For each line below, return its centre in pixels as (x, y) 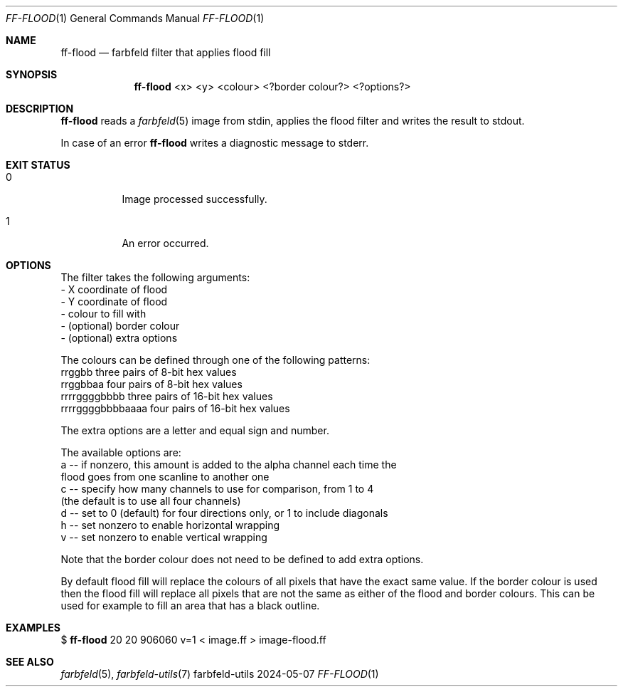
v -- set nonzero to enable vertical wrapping (164, 537)
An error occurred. (165, 243)
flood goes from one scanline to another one (165, 477)
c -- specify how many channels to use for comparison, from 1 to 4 (217, 489)
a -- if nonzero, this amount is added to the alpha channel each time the (229, 465)
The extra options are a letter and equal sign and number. (195, 430)
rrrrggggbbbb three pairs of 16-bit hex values (167, 396)
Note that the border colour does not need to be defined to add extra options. (242, 559)
